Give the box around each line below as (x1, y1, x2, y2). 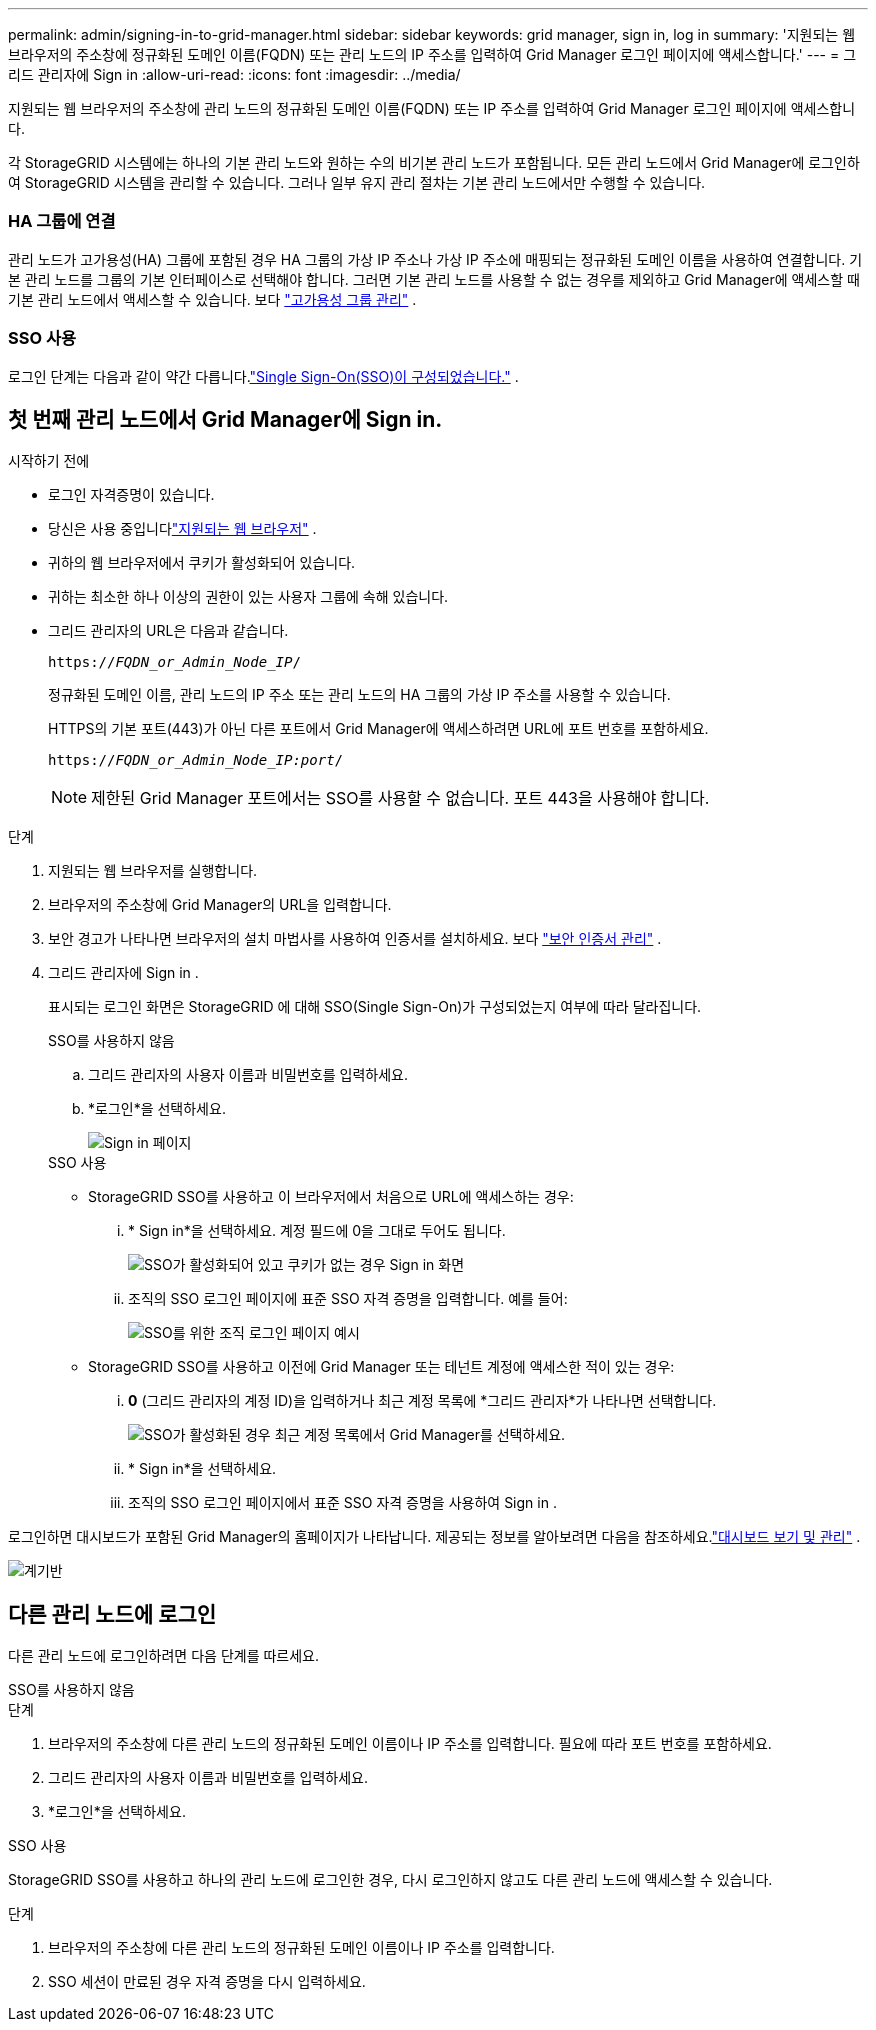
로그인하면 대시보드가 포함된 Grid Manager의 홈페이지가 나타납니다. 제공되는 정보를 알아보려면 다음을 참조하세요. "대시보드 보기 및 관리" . (8, 1528, 861, 1546)
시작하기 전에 (8, 452, 90, 470)
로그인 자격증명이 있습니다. (48, 486, 215, 504)
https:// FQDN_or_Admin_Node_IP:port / (48, 752, 344, 769)
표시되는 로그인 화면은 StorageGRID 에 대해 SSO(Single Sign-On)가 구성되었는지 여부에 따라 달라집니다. (48, 998, 702, 1016)
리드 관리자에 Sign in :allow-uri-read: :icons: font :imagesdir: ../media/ (8, 66, 461, 83)
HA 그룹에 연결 (8, 211, 116, 232)
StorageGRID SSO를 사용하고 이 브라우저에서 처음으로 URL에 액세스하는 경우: (88, 1188, 574, 1206)
